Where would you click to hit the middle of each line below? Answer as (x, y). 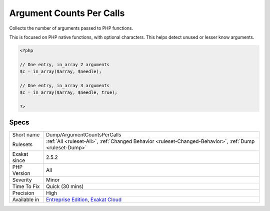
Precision (23, 193)
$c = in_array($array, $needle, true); (68, 92)
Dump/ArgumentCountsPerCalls (83, 134)
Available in (26, 199)
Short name (26, 134)
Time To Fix (26, 186)
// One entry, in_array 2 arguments (65, 64)
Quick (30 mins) (65, 186)
